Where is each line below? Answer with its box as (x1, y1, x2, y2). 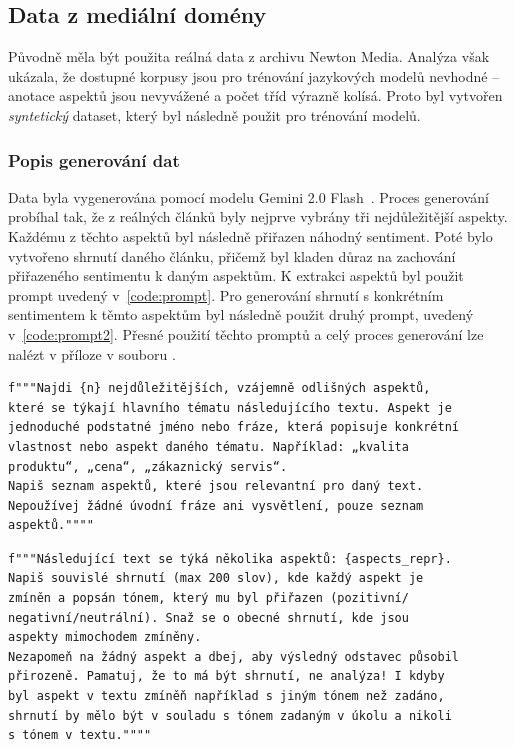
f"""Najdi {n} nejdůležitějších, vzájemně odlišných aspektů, (8, 381, 431, 396)
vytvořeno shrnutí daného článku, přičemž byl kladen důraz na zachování (8, 245, 456, 266)
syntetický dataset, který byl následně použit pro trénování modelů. (8, 104, 421, 125)
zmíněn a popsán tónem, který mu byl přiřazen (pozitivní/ (8, 591, 409, 606)
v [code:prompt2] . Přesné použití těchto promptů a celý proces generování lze (8, 323, 484, 344)
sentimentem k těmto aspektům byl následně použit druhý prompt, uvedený (8, 304, 474, 325)
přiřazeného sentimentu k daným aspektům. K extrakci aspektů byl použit (8, 265, 464, 286)
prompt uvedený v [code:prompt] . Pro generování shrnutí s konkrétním (8, 284, 444, 305)
